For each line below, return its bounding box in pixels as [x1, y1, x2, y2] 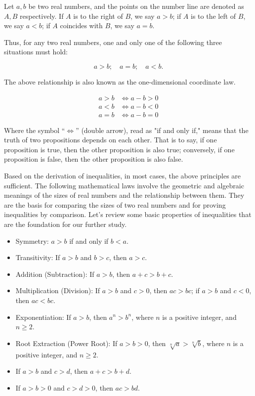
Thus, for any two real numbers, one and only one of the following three [4, 37, 222, 47]
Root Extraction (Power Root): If [15, 338, 118, 348]
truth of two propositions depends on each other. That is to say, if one [4, 134, 217, 145]
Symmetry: [15, 235, 49, 246]
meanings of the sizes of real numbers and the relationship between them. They [4, 190, 245, 200]
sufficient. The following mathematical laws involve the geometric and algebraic [4, 180, 244, 190]
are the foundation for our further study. [4, 219, 127, 229]
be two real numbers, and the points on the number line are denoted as [28, 1, 244, 11]
